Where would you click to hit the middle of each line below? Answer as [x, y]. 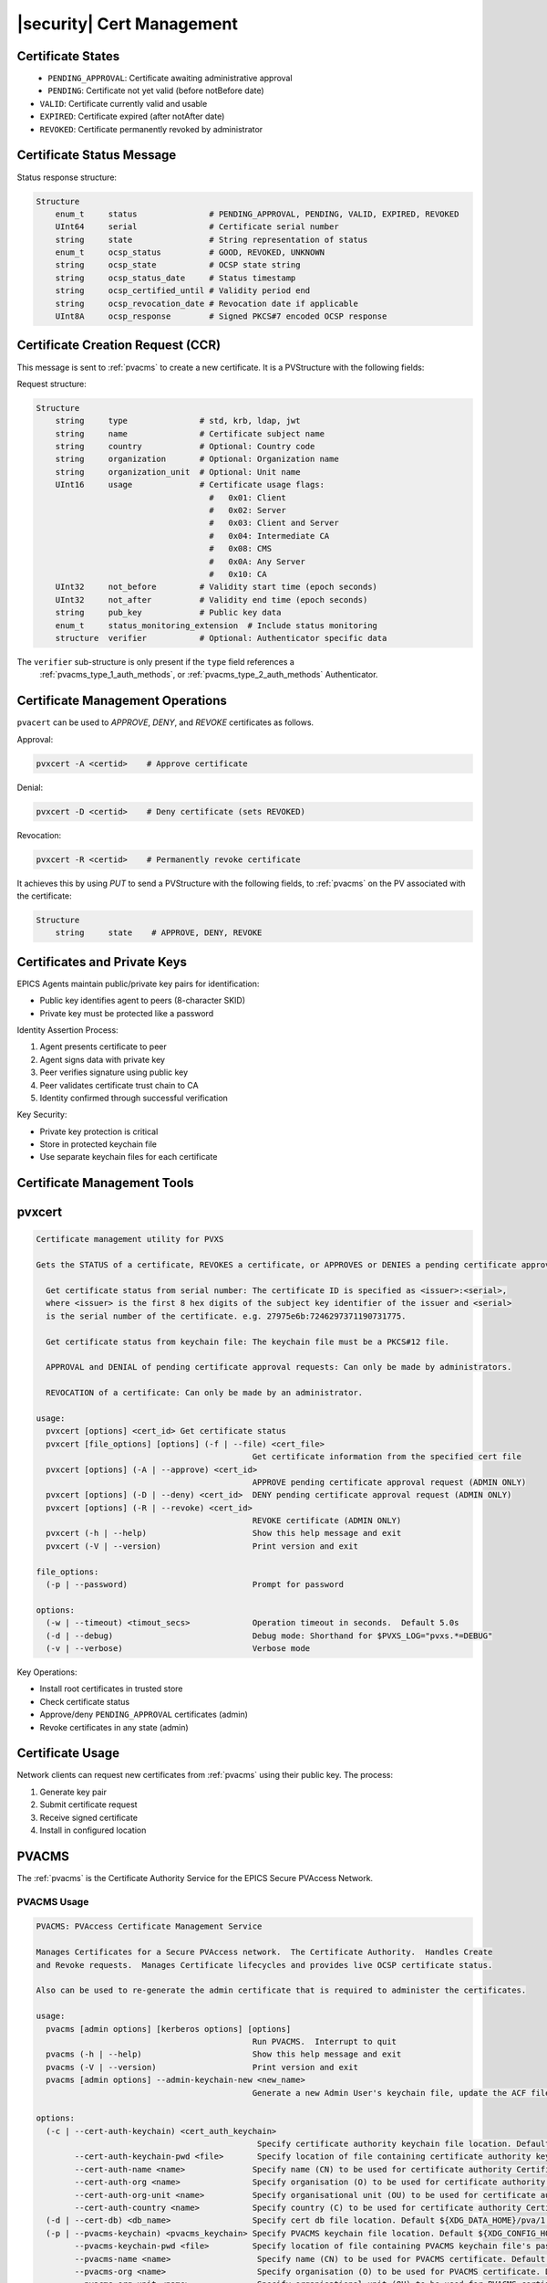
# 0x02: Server [248, 510]
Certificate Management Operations [122, 701]
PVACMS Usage [53, 1901]
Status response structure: [67, 177]
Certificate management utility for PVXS [130, 1239]
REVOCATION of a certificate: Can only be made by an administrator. [205, 1393]
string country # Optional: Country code [185, 447]
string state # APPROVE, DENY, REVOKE [159, 933]
